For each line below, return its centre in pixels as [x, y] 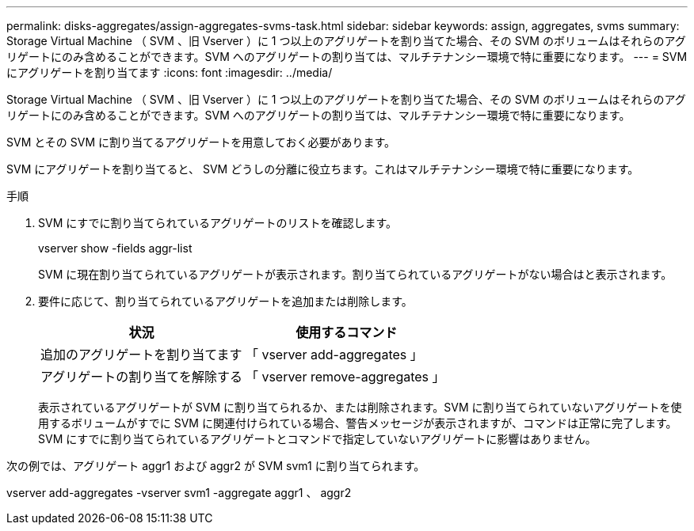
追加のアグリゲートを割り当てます [141, 355]
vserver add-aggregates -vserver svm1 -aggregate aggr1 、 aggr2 [179, 493]
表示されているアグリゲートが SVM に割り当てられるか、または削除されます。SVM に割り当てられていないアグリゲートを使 [360, 407]
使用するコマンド [347, 332]
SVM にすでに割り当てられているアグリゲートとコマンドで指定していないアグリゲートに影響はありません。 [317, 439]
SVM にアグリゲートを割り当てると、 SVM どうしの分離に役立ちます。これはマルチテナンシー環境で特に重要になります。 [323, 169]
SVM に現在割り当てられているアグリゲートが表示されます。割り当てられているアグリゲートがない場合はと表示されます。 [355, 274]
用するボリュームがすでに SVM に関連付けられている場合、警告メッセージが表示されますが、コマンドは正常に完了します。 [358, 423]
